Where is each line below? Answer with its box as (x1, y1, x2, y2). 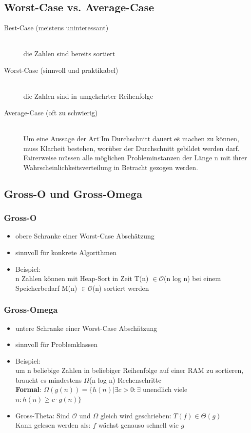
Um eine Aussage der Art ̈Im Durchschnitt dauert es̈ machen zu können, (23, 133, 239, 143)
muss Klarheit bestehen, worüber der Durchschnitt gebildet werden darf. (23, 143, 240, 153)
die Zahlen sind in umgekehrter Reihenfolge (23, 91, 153, 101)
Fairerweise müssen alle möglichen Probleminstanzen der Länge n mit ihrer (23, 152, 247, 163)
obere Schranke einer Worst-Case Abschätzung (15, 231, 154, 241)
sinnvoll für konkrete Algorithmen (15, 247, 116, 257)
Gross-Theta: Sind (15, 410, 70, 420)
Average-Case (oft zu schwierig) (4, 107, 98, 117)
